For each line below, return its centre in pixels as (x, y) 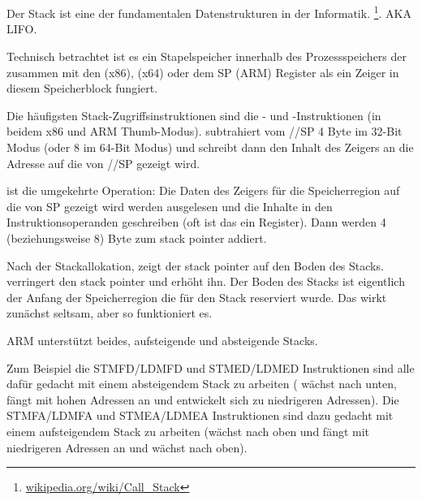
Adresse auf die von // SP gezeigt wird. (103, 163)
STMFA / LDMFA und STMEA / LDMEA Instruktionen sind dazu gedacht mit (200, 415)
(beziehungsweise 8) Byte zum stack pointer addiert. (137, 238)
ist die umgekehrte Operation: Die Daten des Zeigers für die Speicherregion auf (203, 190)
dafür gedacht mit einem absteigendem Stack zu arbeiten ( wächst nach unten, (202, 384)
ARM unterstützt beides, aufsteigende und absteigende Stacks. (162, 340)
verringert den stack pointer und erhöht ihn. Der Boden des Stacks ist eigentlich (206, 281)
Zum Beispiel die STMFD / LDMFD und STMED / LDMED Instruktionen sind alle (211, 367)
